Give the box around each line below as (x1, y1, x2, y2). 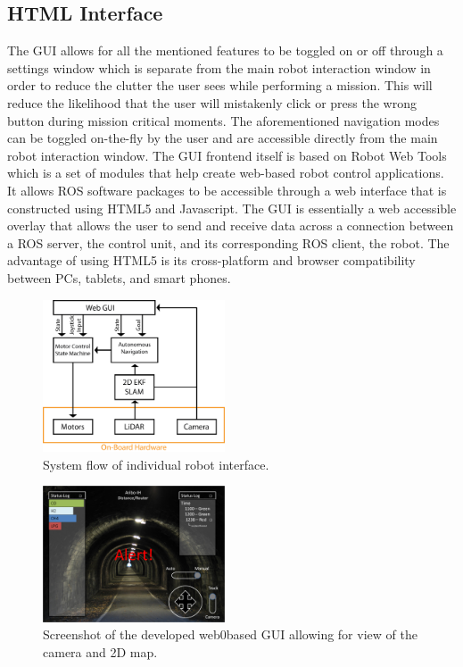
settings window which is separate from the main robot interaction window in (7, 58, 431, 77)
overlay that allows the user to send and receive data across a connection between (7, 216, 454, 235)
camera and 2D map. (43, 643, 158, 662)
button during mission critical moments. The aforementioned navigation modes (7, 111, 440, 129)
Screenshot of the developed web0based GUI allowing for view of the (43, 625, 418, 644)
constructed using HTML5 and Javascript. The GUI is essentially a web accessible (7, 198, 457, 217)
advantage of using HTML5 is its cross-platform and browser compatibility (7, 251, 416, 270)
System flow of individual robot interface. (43, 454, 269, 473)
